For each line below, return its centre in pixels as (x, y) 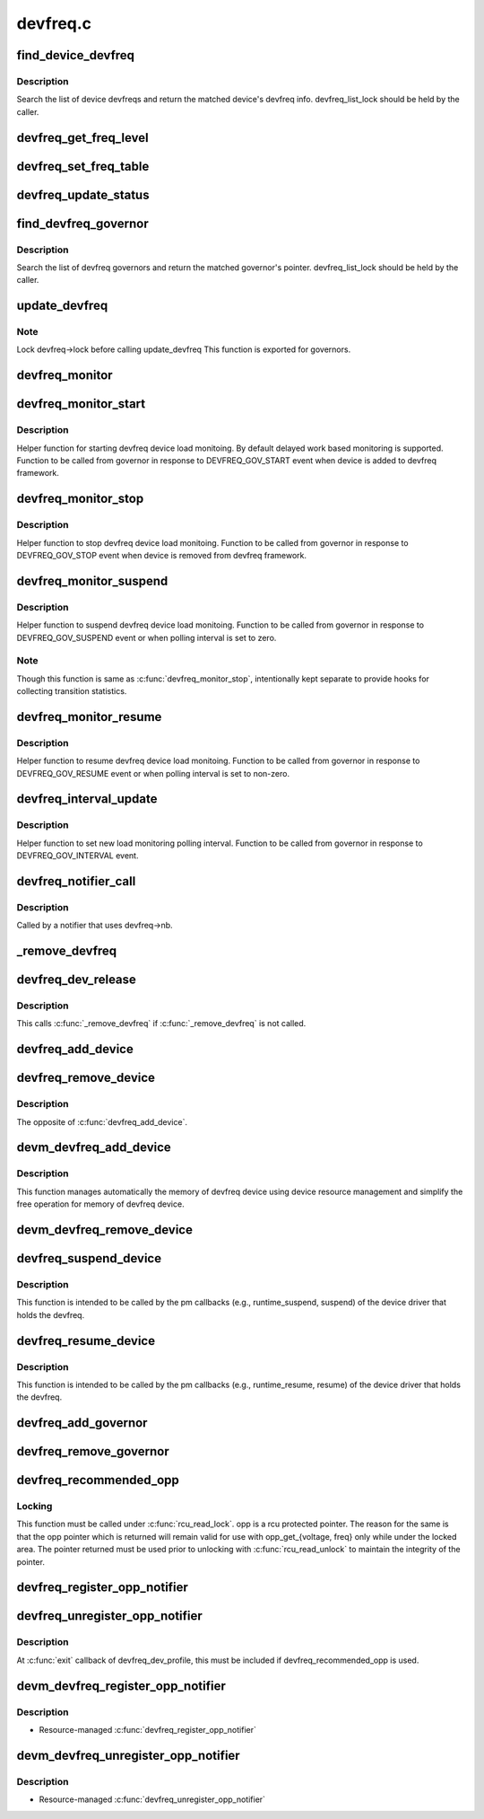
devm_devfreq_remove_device (104, 1230)
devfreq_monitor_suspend (92, 580)
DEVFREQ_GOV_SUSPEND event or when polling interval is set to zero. (147, 637)
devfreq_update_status (83, 194)
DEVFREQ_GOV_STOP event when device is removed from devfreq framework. (162, 555)
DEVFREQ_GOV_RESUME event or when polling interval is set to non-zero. (153, 773)
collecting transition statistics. (72, 691)
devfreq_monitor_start (81, 404)
